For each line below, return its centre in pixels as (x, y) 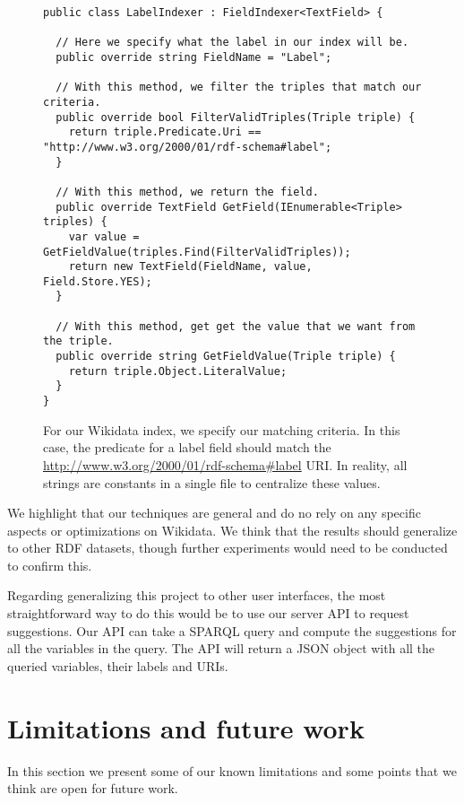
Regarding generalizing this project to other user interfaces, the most (197, 595)
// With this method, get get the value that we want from (236, 326)
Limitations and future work (186, 727)
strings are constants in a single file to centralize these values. (212, 482)
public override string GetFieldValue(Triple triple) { (226, 357)
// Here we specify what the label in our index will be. (232, 43)
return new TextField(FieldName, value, (190, 267)
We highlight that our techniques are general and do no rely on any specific (214, 513)
